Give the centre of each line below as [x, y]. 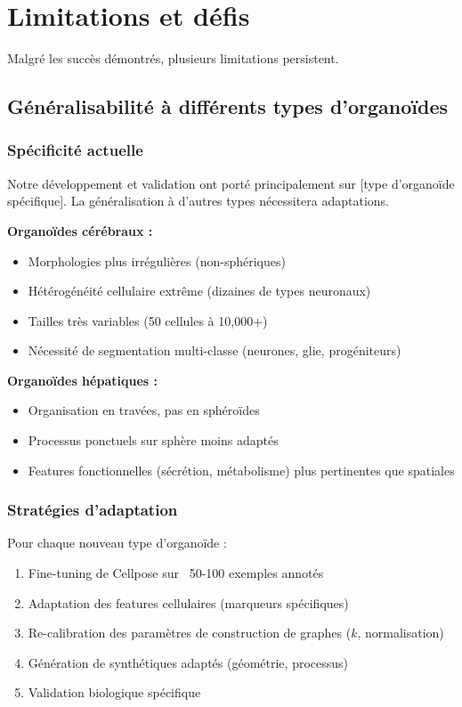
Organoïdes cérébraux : [80, 230]
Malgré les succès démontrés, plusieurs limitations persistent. [173, 58]
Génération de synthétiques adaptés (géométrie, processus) [188, 662]
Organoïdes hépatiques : [82, 380]
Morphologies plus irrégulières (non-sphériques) [157, 260]
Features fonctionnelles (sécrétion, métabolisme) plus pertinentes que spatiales [241, 470]
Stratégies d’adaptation [93, 510]
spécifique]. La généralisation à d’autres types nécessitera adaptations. [199, 201]
